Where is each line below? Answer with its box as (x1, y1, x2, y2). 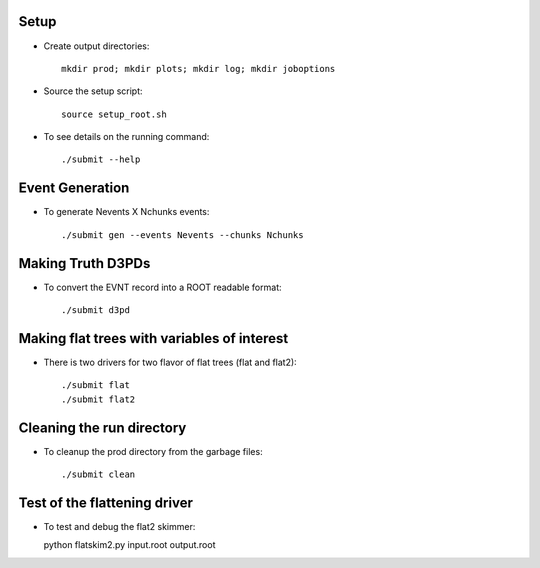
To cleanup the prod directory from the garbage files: (43, 445, 264, 457)
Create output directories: (43, 40, 150, 52)
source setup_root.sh (61, 108, 167, 120)
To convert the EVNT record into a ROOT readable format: (43, 281, 282, 293)
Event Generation (18, 180, 130, 197)
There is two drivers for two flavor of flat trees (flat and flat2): (43, 356, 297, 368)
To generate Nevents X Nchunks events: (43, 206, 210, 218)
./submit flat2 (61, 393, 136, 405)
